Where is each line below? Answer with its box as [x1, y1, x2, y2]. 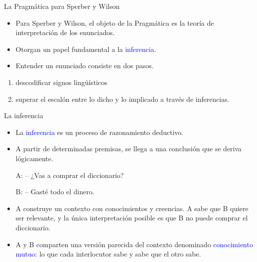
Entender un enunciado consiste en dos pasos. [15, 60, 154, 71]
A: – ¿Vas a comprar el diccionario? [15, 170, 124, 180]
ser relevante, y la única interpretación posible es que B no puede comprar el [15, 213, 248, 223]
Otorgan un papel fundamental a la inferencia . [15, 44, 156, 54]
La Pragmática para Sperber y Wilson [4, 1, 120, 11]
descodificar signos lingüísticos [15, 77, 107, 87]
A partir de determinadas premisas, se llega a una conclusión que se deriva [15, 143, 242, 154]
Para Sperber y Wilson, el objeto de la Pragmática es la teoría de [15, 17, 214, 28]
